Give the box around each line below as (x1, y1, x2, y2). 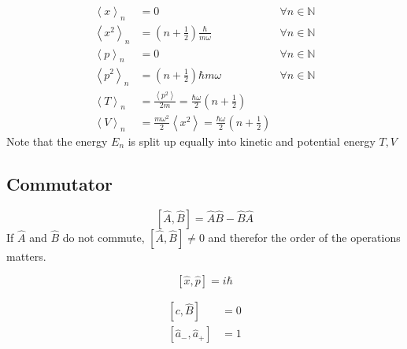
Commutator (6, 171, 113, 195)
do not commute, (62, 228, 145, 245)
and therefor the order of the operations (208, 228, 401, 245)
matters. (6, 247, 46, 264)
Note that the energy (6, 132, 108, 149)
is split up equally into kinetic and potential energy (128, 132, 376, 149)
